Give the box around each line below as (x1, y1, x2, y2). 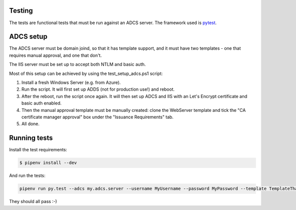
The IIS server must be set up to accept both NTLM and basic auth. (9, 62, 146, 68)
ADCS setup (9, 33, 48, 41)
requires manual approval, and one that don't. (9, 52, 102, 58)
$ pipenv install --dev (19, 160, 77, 166)
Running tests (9, 134, 53, 142)
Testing (9, 6, 33, 15)
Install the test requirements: (9, 147, 68, 153)
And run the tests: (9, 173, 46, 178)
